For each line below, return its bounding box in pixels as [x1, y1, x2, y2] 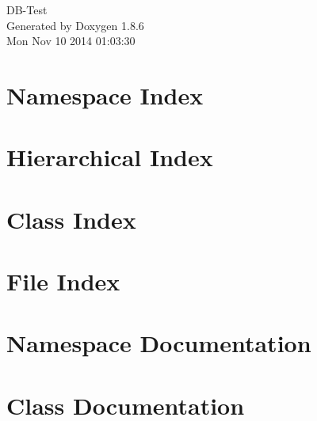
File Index [6, 265, 120, 298]
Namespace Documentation [6, 327, 311, 359]
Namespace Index [6, 78, 204, 111]
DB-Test [6, 2, 48, 17]
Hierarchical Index [6, 141, 213, 173]
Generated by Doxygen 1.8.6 [6, 17, 144, 33]
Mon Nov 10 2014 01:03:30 [6, 32, 136, 49]
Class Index [6, 203, 136, 235]
